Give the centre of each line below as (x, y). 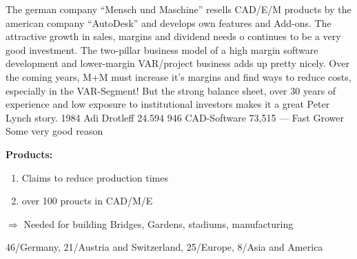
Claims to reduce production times (95, 177)
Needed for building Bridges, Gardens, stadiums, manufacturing (159, 223)
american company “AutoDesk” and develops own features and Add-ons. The (169, 22)
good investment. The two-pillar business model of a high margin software (162, 49)
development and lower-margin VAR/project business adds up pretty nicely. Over (177, 63)
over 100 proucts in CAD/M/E (87, 201)
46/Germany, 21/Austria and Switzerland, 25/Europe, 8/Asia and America (164, 247)
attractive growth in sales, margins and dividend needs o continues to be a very (173, 36)
